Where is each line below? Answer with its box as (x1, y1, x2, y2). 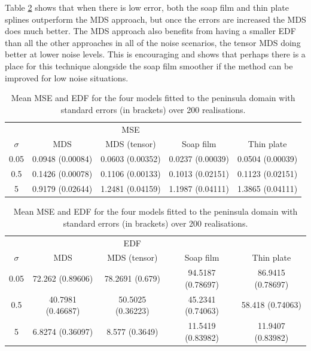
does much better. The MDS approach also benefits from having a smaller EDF (5, 25, 296, 37)
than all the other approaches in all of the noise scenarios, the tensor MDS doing (5, 36, 301, 48)
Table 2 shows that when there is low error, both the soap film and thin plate (5, 1, 289, 13)
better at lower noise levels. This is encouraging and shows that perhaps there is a (5, 48, 306, 60)
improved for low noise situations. (5, 71, 129, 84)
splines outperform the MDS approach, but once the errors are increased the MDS (5, 13, 306, 25)
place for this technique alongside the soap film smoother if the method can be (5, 59, 293, 72)
